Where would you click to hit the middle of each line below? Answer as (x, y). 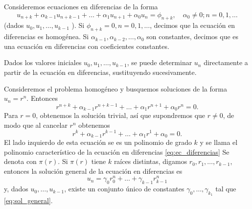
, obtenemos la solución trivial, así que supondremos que (121, 115)
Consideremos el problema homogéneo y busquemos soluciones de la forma (115, 88)
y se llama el (219, 142)
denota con (20, 161)
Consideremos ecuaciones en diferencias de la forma (81, 6)
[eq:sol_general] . (28, 200)
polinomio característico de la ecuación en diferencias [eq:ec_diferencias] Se (117, 151)
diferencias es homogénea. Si (46, 36)
